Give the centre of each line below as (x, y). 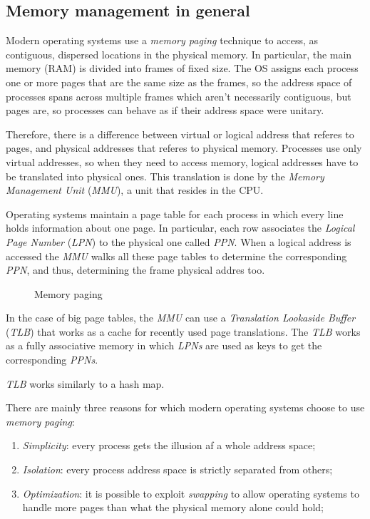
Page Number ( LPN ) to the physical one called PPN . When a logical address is (179, 241)
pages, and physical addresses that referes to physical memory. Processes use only (184, 148)
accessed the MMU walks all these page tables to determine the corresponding (176, 256)
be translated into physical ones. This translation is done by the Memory (165, 176)
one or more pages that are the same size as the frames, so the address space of (179, 82)
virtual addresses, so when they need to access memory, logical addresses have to (182, 161)
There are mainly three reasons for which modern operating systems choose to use (185, 407)
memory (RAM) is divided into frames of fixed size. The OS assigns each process (182, 68)
